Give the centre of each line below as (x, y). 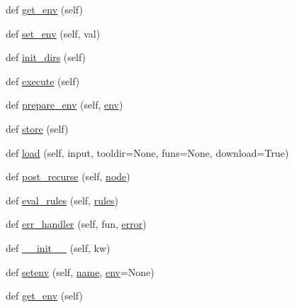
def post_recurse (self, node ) (68, 176)
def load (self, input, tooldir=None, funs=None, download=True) (147, 152)
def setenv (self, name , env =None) (80, 271)
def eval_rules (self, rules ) (62, 200)
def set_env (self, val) (53, 33)
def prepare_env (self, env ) (64, 105)
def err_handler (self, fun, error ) (76, 224)
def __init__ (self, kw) (58, 247)
